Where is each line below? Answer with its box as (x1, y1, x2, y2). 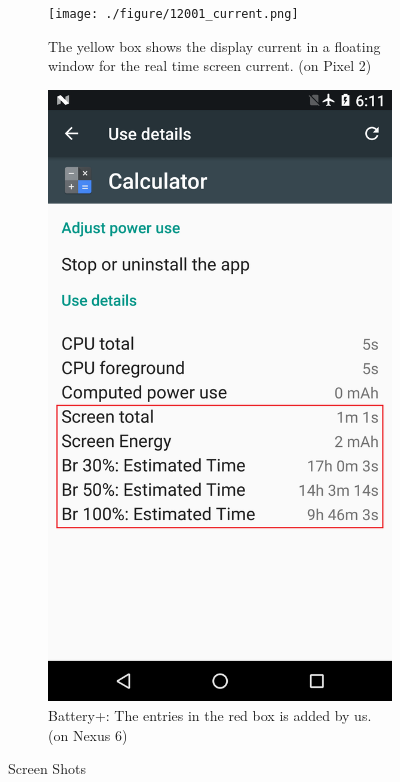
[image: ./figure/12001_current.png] (48, 7, 299, 21)
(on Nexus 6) (48, 724, 128, 745)
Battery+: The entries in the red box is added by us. (48, 704, 372, 725)
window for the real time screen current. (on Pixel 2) (48, 55, 372, 76)
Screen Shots (8, 758, 86, 779)
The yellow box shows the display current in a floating (48, 35, 381, 56)
